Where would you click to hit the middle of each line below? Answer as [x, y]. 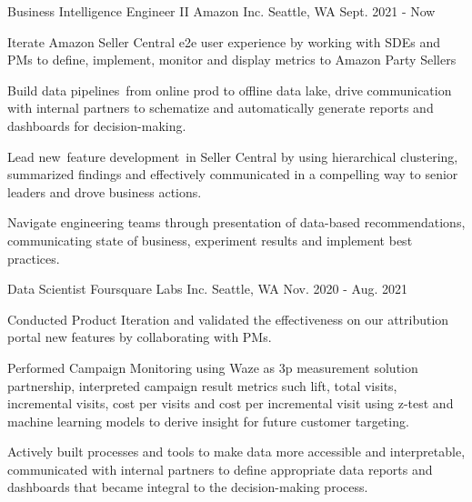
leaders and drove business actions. [105, 191]
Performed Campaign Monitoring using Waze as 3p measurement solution [213, 367]
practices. [34, 258]
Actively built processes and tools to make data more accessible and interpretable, [236, 452]
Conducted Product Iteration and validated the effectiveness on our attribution [228, 319]
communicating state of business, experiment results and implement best [210, 240]
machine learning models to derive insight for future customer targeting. [208, 421]
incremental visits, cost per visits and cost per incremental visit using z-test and [231, 403]
